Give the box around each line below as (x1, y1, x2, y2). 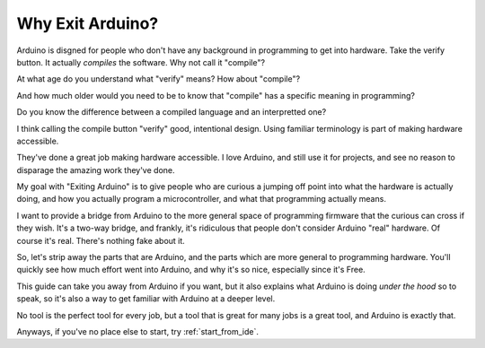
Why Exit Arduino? (16, 13, 159, 33)
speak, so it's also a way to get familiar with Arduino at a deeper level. (16, 293, 276, 304)
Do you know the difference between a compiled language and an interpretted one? (16, 107, 327, 117)
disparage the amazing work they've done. (16, 164, 175, 175)
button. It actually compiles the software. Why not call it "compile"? (16, 57, 265, 67)
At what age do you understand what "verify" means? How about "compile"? (16, 74, 301, 84)
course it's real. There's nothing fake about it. (16, 235, 186, 246)
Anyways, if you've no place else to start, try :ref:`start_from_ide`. (16, 326, 260, 336)
